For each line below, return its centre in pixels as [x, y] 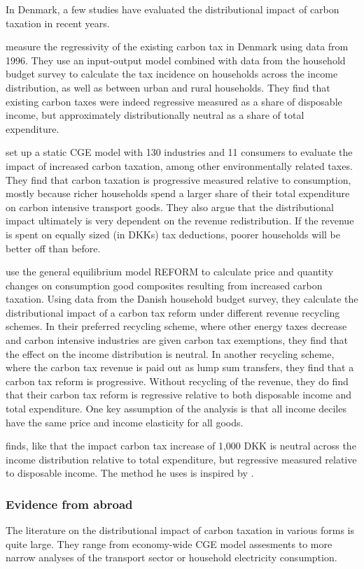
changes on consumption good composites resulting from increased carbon [164, 285]
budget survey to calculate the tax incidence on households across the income [172, 74]
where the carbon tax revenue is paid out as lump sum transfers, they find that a [180, 367]
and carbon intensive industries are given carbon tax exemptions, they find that [177, 340]
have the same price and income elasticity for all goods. [125, 422]
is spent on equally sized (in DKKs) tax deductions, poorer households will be [173, 234]
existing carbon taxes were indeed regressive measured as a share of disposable [174, 101]
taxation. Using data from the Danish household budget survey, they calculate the [182, 299]
